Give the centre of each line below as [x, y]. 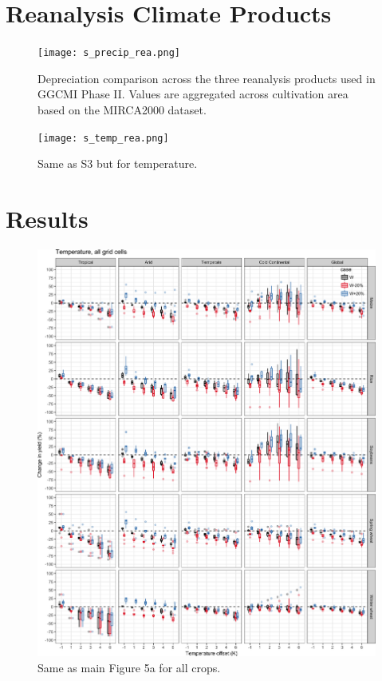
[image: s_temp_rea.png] [103, 138]
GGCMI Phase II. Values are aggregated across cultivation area [193, 94]
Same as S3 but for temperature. [118, 163]
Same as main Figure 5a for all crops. [129, 667]
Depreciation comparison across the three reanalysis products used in [207, 78]
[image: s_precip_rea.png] [109, 53]
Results [47, 218]
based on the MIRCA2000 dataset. [122, 109]
